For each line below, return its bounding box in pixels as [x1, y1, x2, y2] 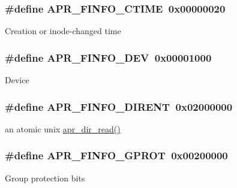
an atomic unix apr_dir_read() [5, 122, 121, 135]
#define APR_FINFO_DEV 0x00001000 [5, 50, 212, 65]
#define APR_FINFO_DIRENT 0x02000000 [5, 99, 233, 114]
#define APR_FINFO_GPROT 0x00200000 [5, 148, 228, 163]
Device [5, 74, 29, 86]
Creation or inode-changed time [5, 25, 121, 37]
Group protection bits [5, 171, 85, 184]
